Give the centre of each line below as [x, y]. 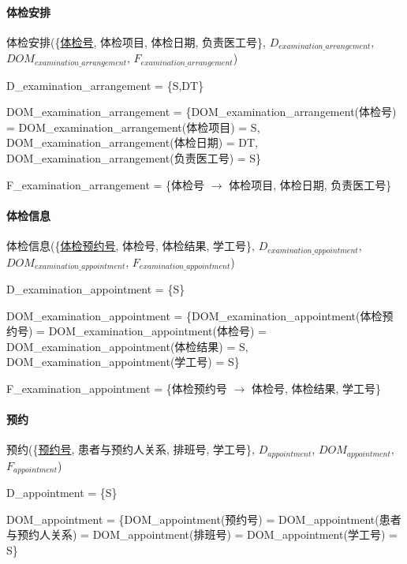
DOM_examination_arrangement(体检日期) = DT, [132, 142]
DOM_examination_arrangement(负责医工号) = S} [134, 158]
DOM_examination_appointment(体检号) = [158, 331]
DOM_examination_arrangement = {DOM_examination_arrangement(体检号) [202, 112]
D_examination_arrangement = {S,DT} [105, 85]
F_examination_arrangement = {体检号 [106, 184]
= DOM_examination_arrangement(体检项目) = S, [133, 127]
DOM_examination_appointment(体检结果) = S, [127, 346]
